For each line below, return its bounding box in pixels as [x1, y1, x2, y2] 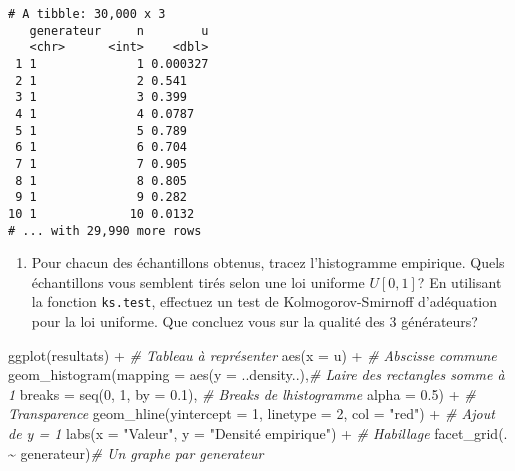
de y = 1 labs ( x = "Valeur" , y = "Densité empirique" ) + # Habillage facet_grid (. [8, 423, 508, 443]
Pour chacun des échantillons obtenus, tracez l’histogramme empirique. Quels [31, 252, 505, 273]
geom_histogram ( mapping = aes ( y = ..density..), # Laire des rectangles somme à [8, 364, 505, 385]
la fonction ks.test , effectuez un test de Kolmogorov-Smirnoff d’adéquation [31, 291, 498, 312]
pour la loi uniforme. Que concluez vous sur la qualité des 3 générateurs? [31, 311, 478, 332]
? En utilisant [417, 271, 502, 292]
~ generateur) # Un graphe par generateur [8, 442, 264, 463]
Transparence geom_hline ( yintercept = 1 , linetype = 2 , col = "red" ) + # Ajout [8, 403, 495, 424]
